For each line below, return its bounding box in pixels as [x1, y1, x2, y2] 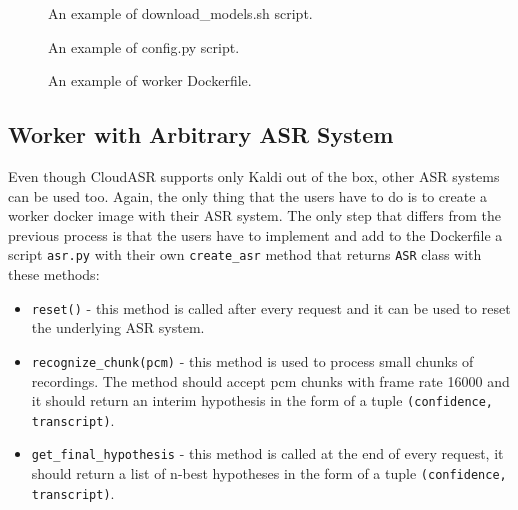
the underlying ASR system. [31, 317, 205, 338]
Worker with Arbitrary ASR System [8, 119, 394, 150]
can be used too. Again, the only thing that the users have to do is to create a [8, 185, 488, 206]
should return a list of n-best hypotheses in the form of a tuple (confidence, [31, 463, 507, 484]
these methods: [8, 264, 100, 285]
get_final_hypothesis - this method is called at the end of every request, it [31, 443, 504, 464]
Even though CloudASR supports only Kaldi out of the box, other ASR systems [8, 165, 500, 186]
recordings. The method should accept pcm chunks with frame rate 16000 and [31, 370, 510, 391]
